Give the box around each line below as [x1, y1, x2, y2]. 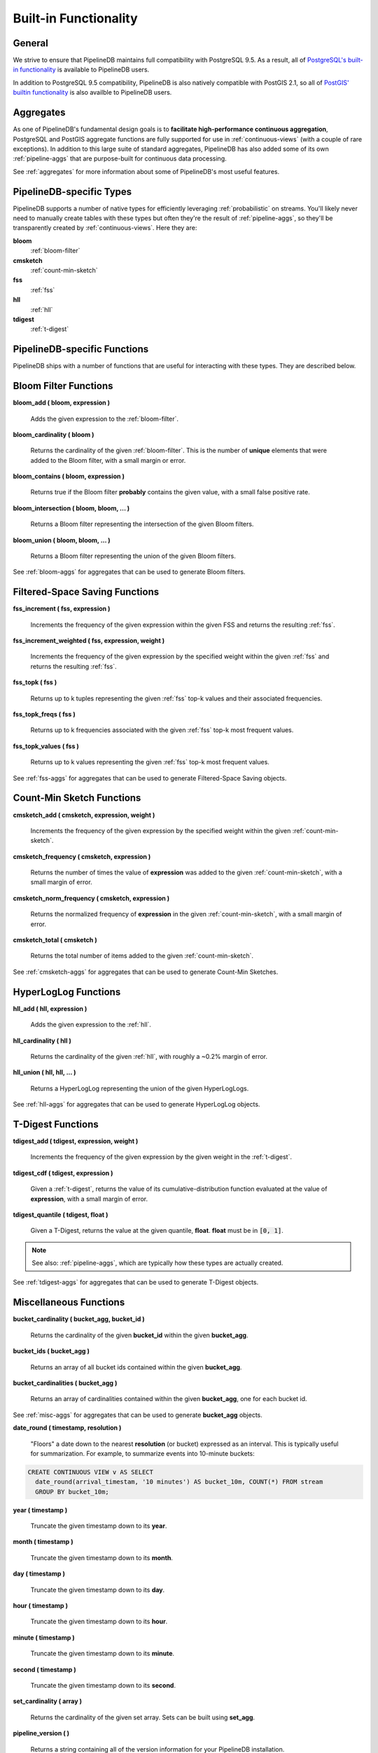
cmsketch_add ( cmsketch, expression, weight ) [13, 811, 155, 819]
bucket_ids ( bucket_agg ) [13, 1347, 90, 1355]
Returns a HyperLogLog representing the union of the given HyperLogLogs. [30, 1084, 249, 1092]
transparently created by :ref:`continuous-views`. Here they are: [13, 224, 197, 232]
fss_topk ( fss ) [13, 678, 57, 686]
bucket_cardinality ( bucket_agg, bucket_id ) [13, 1315, 145, 1323]
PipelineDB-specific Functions [13, 344, 149, 356]
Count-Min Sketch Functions [13, 792, 141, 804]
